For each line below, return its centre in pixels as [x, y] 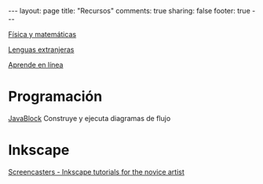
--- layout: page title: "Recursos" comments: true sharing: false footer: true [130, 11]
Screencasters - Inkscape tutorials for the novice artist [96, 171]
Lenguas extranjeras [41, 50]
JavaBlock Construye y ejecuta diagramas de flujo [89, 118]
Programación [55, 97]
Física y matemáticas [42, 34]
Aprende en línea [36, 65]
